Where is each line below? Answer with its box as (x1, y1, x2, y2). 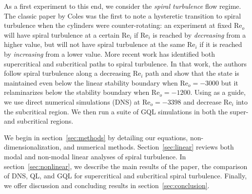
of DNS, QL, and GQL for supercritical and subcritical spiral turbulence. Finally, (4, 171, 247, 181)
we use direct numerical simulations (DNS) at (4, 96, 140, 107)
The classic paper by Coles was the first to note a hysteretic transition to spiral (4, 10, 241, 21)
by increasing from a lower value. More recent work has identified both (4, 48, 215, 59)
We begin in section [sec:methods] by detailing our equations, (4, 132, 188, 142)
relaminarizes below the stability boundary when (4, 87, 150, 97)
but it (221, 77, 238, 87)
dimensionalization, (4, 142, 61, 152)
